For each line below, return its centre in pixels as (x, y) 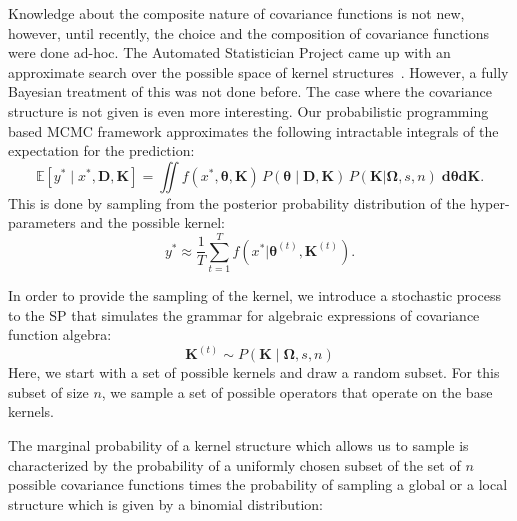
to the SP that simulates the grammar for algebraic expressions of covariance (244, 314)
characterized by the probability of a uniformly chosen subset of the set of (234, 464)
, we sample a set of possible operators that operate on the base (297, 391)
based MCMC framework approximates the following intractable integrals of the (253, 130)
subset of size (48, 391)
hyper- (490, 202)
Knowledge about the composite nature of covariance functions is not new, (236, 13)
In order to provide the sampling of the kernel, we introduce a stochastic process (254, 295)
